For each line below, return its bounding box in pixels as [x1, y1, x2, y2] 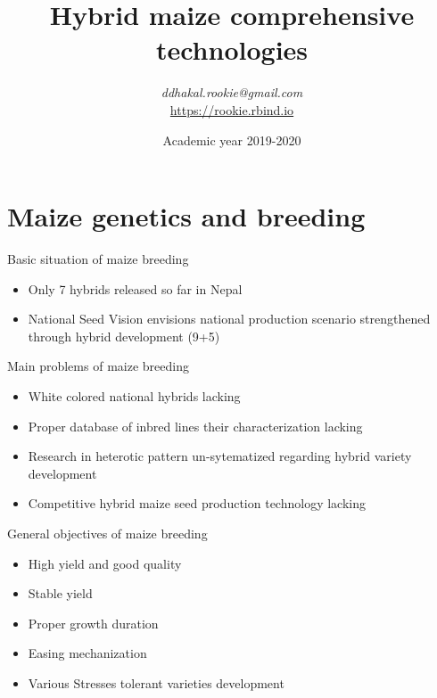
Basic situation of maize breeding [7, 250, 189, 268]
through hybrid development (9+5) [28, 326, 220, 345]
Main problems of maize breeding [7, 357, 189, 375]
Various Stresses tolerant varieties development [28, 673, 284, 692]
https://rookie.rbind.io [169, 100, 294, 119]
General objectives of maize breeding [7, 523, 208, 542]
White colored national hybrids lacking [28, 387, 241, 405]
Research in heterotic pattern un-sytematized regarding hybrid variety [28, 447, 412, 465]
